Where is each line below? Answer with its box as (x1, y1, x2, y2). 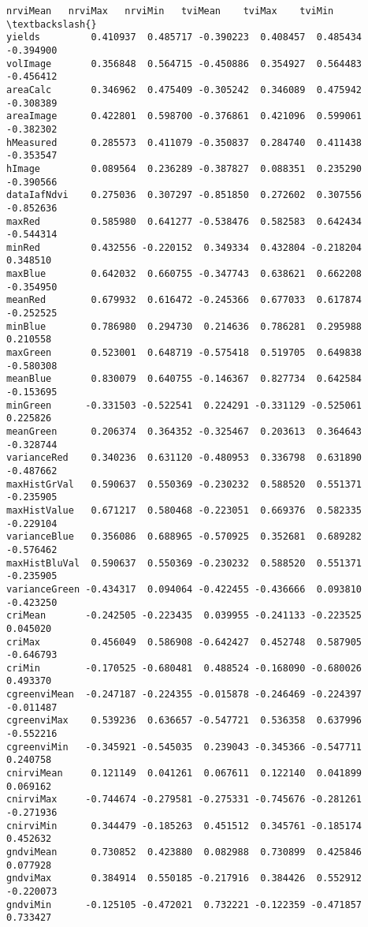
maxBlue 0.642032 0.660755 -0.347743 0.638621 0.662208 (6, 268, 362, 280)
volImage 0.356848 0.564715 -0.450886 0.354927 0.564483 (6, 58, 362, 69)
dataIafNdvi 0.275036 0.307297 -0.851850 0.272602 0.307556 (6, 189, 362, 201)
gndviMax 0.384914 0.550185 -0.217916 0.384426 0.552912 (6, 873, 362, 884)
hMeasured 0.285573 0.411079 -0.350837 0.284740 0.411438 (6, 136, 362, 148)
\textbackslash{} (6, 18, 97, 30)
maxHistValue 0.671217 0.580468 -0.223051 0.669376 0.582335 (6, 504, 362, 516)
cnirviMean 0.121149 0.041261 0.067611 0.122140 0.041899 (6, 768, 362, 779)
